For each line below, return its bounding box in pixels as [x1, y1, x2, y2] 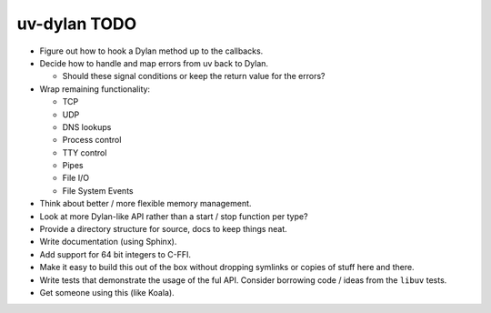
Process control [62, 135, 122, 146]
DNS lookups [62, 121, 112, 132]
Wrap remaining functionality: [39, 83, 150, 95]
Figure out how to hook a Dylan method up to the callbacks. [39, 45, 264, 56]
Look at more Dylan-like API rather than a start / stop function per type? [39, 210, 308, 222]
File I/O [62, 173, 90, 184]
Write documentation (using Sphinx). [39, 237, 177, 247]
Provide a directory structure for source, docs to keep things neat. [39, 224, 287, 235]
